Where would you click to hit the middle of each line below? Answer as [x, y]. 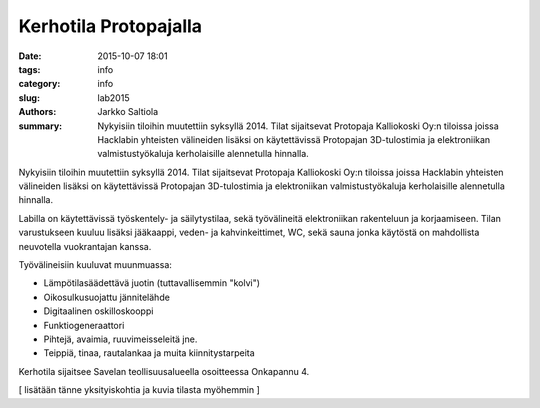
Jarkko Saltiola [128, 112]
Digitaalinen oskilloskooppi [98, 311]
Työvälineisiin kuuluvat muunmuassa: [95, 265]
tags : [29, 69]
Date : [30, 56]
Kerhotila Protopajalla [110, 26]
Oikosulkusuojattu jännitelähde [106, 297]
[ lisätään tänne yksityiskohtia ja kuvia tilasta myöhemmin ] [139, 390]
